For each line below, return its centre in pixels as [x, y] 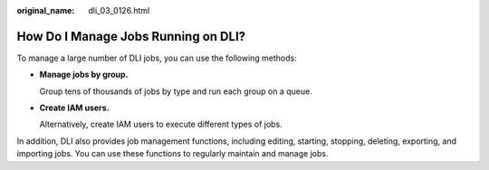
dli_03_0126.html [119, 10]
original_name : [46, 10]
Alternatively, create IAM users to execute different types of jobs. [161, 124]
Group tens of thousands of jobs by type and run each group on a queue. [176, 91]
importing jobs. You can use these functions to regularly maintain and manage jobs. [173, 154]
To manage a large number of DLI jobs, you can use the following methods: [157, 58]
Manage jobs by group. [84, 75]
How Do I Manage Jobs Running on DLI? [131, 36]
